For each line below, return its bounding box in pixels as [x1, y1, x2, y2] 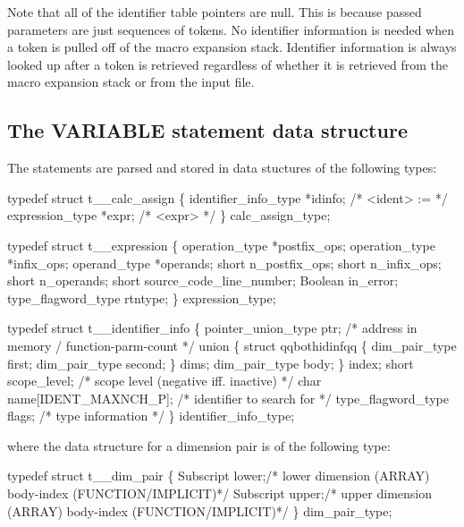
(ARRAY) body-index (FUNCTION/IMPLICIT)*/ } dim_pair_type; [7, 501, 392, 520]
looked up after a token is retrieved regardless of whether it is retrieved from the [7, 55, 448, 73]
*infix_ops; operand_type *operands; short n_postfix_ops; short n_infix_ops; [7, 253, 442, 272]
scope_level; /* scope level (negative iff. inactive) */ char [7, 371, 322, 390]
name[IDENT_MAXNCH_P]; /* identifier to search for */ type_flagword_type [7, 388, 449, 407]
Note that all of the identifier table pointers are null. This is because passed [7, 3, 422, 21]
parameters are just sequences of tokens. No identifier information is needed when [7, 20, 454, 38]
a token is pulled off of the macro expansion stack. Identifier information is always [7, 38, 457, 56]
